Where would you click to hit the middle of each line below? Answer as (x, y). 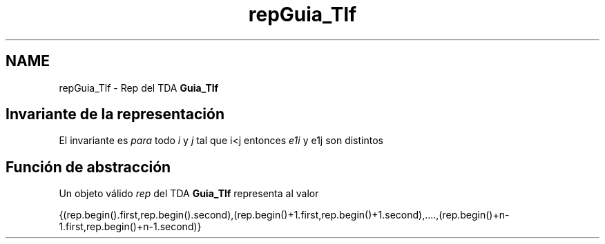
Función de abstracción (88, 167)
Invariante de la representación (115, 114)
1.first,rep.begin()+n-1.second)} (130, 227)
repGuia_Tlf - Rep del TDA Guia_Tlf (139, 88)
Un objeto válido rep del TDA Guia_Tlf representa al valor (189, 194)
